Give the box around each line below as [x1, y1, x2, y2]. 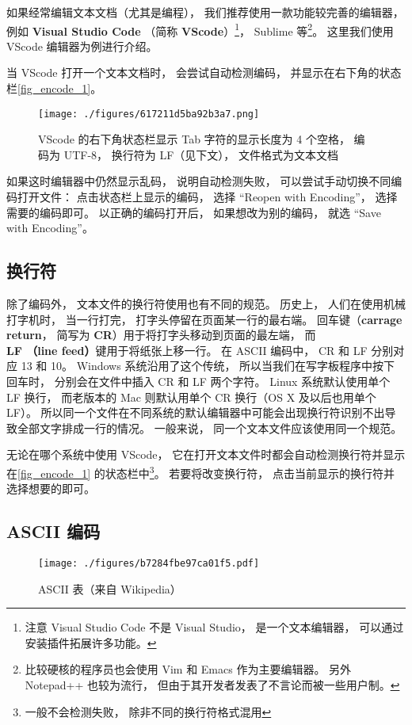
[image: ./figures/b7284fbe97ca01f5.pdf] [38, 558, 260, 570]
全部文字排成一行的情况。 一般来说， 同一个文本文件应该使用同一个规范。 [17, 419, 402, 436]
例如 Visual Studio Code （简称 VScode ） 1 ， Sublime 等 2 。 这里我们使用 [6, 20, 394, 39]
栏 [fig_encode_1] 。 [6, 80, 102, 97]
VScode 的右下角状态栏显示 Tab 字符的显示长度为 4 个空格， [38, 131, 350, 147]
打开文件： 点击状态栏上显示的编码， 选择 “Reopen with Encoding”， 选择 [17, 189, 398, 205]
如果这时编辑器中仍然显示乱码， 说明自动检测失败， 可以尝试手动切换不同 [6, 173, 391, 189]
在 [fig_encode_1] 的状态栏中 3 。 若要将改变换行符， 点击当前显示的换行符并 [6, 462, 395, 481]
